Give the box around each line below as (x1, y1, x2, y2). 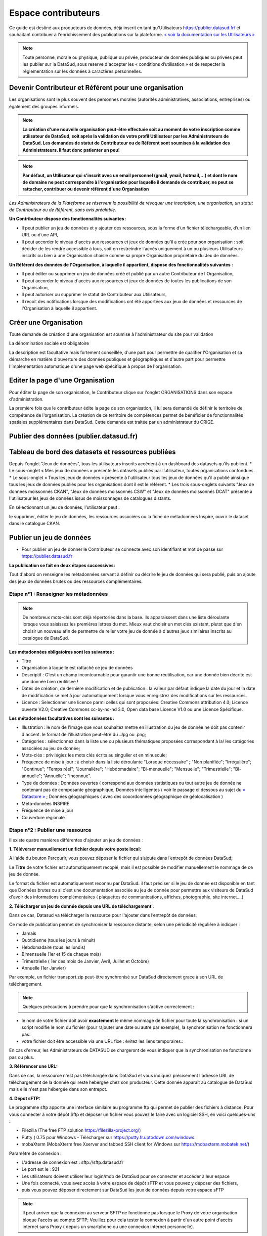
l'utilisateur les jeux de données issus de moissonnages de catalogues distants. (9, 495, 172, 501)
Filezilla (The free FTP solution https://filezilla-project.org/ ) (21, 1127, 141, 1133)
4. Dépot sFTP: (9, 1095, 41, 1101)
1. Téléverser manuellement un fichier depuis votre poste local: (9, 846, 141, 852)
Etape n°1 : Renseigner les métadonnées (9, 591, 108, 598)
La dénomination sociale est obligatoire (9, 340, 89, 346)
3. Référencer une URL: (9, 1063, 58, 1069)
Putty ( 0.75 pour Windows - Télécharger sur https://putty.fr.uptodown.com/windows (21, 1134, 195, 1140)
